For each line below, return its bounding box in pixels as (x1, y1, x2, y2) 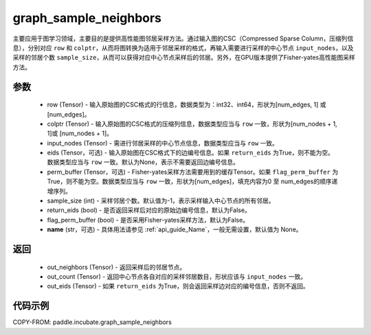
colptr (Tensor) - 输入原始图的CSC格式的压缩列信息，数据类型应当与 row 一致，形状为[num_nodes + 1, (47, 119, 338, 128)
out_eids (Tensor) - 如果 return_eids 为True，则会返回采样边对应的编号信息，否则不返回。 (47, 282, 309, 290)
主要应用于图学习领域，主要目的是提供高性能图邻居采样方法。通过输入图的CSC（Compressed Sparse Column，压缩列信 (12, 34, 354, 43)
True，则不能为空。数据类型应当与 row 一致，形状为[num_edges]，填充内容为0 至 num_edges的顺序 (47, 177, 333, 185)
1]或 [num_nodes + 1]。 (47, 129, 113, 137)
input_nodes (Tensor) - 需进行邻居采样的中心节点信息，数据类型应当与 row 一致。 (47, 139, 278, 147)
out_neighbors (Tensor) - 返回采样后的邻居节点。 (47, 263, 186, 271)
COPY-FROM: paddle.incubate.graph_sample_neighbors (12, 318, 172, 326)
